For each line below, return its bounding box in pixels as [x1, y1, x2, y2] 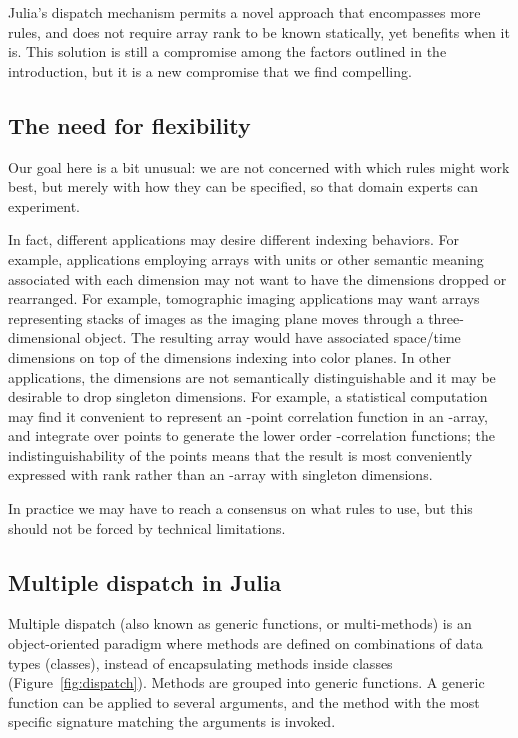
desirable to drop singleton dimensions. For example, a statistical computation [8, 386, 488, 407]
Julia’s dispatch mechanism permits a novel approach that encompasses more [8, 2, 481, 22]
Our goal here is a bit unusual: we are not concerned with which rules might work [8, 156, 510, 177]
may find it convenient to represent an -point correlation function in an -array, [8, 405, 488, 426]
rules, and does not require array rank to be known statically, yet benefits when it [8, 21, 510, 42]
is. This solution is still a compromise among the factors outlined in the [8, 41, 447, 62]
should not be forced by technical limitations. [8, 517, 286, 538]
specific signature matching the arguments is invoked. [8, 711, 336, 732]
